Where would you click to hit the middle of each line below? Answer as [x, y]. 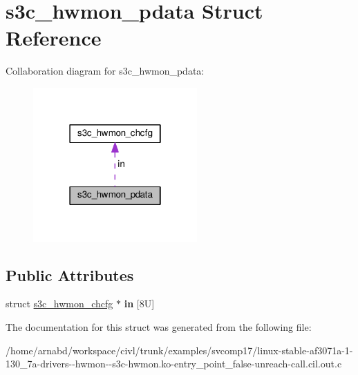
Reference [54, 38]
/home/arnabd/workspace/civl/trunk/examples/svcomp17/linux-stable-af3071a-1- [179, 350]
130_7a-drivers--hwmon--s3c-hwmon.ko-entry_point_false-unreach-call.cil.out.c [174, 364]
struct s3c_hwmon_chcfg [59, 304]
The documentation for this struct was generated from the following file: [159, 326]
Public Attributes [70, 275]
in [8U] [139, 304]
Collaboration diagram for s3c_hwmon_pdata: [105, 71]
